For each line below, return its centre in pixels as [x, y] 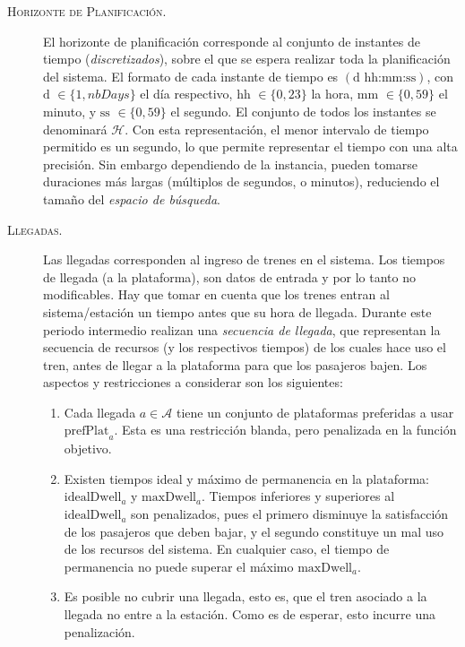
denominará [75, 129]
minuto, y [70, 111]
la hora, [332, 94]
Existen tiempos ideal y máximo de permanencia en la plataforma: [246, 478]
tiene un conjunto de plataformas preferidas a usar [315, 412]
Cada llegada [100, 412]
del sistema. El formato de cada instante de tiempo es [191, 76]
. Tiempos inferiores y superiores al [298, 496]
